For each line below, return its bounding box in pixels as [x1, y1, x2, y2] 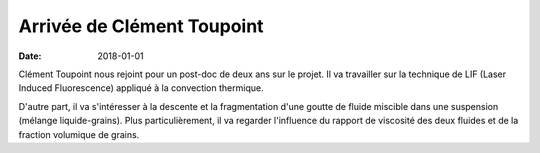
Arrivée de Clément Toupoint [18, 15, 264, 37]
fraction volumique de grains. [18, 128, 140, 140]
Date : [18, 50, 42, 62]
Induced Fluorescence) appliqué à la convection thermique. [18, 82, 264, 94]
